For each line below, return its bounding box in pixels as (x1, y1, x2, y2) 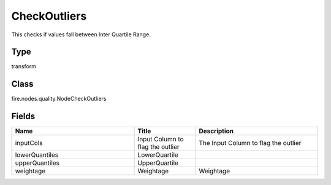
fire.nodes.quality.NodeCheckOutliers (11, 95, 107, 103)
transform (11, 63, 37, 70)
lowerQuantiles (15, 151, 58, 159)
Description (199, 127, 234, 135)
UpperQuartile (137, 159, 179, 167)
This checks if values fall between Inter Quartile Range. (11, 31, 151, 38)
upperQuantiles (15, 159, 60, 167)
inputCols (15, 139, 43, 148)
